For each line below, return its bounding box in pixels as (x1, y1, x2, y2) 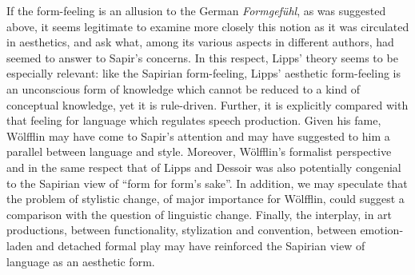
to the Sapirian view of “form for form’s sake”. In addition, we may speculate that (6, 174, 408, 191)
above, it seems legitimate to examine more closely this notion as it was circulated (6, 18, 409, 34)
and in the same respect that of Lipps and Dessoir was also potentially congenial (6, 158, 401, 175)
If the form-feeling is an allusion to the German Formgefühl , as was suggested (6, 2, 386, 18)
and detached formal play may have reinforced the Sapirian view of (36, 237, 365, 253)
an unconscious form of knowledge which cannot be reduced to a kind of (6, 80, 361, 97)
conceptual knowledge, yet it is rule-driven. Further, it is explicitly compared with (6, 96, 409, 113)
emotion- (360, 221, 404, 238)
